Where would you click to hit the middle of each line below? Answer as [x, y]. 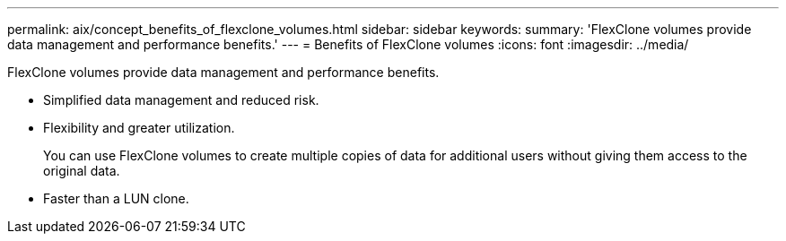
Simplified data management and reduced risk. [181, 100]
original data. [82, 171]
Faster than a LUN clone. [116, 198]
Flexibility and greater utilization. [139, 128]
